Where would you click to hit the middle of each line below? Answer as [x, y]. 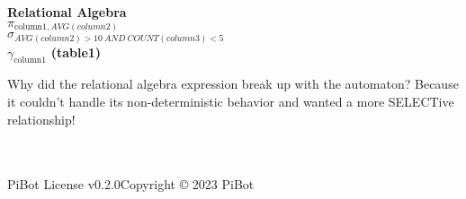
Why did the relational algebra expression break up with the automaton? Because [233, 84]
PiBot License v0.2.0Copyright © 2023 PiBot [131, 184]
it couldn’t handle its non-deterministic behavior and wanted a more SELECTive [231, 102]
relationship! [41, 119]
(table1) [76, 52]
